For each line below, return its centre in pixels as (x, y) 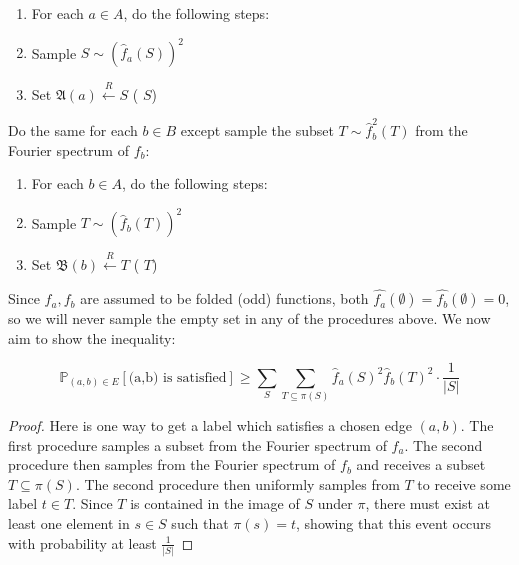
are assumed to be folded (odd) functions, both (224, 298)
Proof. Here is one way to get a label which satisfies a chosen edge (210, 425)
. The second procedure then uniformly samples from (237, 483)
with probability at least (82, 542)
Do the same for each (73, 130)
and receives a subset (421, 464)
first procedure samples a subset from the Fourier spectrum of (197, 444)
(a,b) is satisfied (177, 377)
